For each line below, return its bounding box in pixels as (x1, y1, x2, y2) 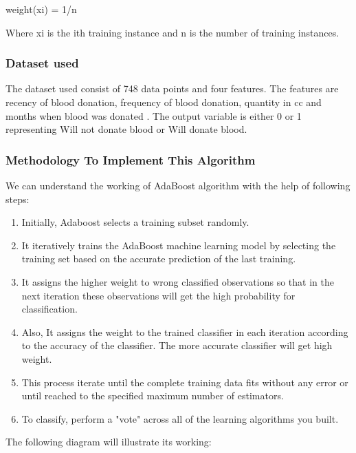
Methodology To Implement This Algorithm (5, 151, 256, 168)
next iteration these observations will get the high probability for (21, 288, 296, 302)
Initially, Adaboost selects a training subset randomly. (21, 215, 249, 229)
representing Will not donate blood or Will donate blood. (5, 122, 247, 136)
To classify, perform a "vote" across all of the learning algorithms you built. (21, 411, 339, 425)
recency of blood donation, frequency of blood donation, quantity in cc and (5, 95, 322, 109)
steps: (5, 191, 30, 206)
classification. (21, 302, 78, 316)
